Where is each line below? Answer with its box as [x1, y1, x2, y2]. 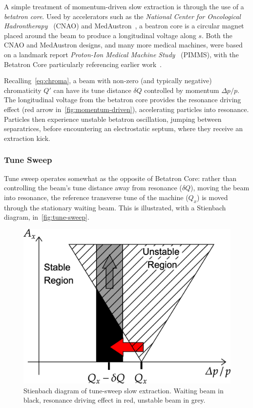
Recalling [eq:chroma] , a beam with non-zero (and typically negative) [4, 75, 212, 86]
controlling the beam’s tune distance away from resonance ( [4, 182, 182, 193]
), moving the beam [190, 182, 250, 193]
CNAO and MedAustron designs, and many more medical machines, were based [4, 40, 243, 50]
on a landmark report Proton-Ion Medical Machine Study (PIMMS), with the [4, 49, 239, 59]
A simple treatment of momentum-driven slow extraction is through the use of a [4, 1, 244, 11]
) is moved [197, 192, 228, 202]
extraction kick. [4, 133, 50, 143]
